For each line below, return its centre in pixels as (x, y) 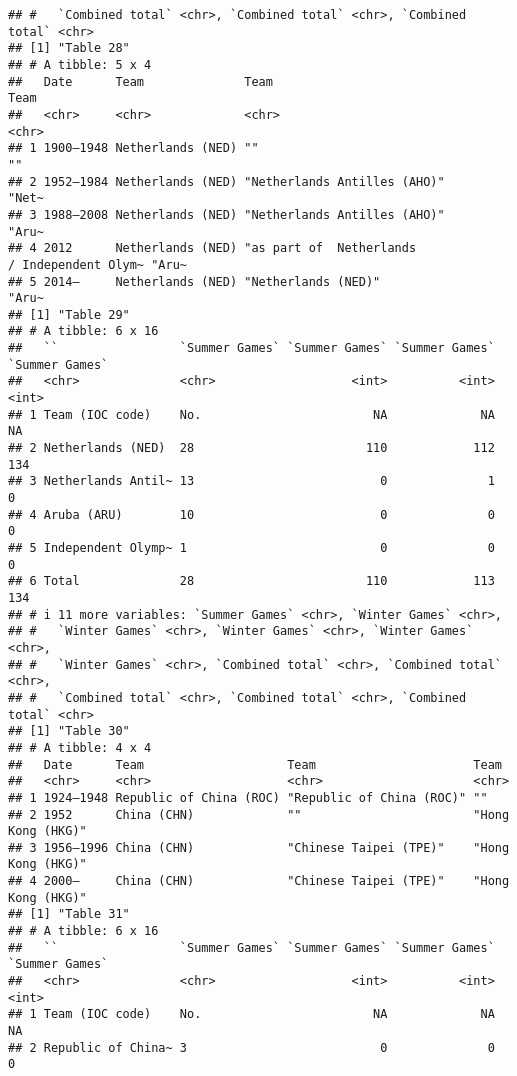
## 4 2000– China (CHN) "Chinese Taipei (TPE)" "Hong (259, 881)
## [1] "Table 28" (69, 48)
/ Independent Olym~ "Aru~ (97, 264)
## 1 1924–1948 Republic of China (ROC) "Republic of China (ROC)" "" (248, 797)
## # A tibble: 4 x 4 (80, 747)
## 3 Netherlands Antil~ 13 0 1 (251, 481)
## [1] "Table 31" (69, 914)
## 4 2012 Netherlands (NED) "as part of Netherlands (212, 248)
